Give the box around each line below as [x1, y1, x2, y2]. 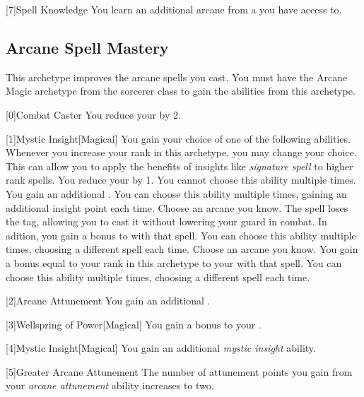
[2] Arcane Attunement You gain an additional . [6, 293, 211, 308]
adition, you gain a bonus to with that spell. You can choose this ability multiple [6, 227, 356, 242]
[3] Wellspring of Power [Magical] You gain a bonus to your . [6, 316, 262, 331]
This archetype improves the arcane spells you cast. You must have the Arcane [6, 69, 348, 84]
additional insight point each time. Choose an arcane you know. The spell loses [6, 200, 348, 215]
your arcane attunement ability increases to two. [6, 378, 214, 393]
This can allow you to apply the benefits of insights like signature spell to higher [6, 158, 353, 173]
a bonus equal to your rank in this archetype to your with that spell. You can [6, 255, 342, 270]
